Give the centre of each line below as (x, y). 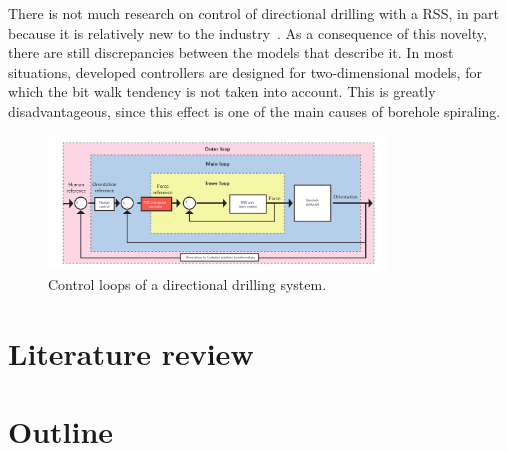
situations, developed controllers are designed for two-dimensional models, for (245, 71)
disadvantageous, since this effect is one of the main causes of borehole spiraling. (254, 110)
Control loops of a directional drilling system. (187, 283)
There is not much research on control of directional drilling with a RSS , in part (254, 13)
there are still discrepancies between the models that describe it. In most (231, 52)
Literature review (131, 352)
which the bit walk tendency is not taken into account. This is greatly (222, 91)
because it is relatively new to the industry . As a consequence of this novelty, (247, 32)
